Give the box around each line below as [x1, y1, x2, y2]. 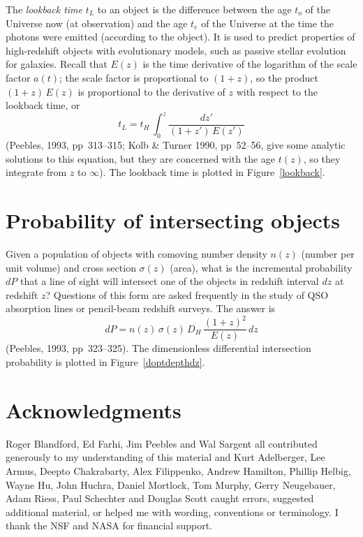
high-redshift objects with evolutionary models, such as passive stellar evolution [6, 43, 346, 57]
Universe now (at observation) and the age [6, 15, 188, 30]
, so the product [250, 70, 318, 84]
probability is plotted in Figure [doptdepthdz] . [6, 355, 205, 369]
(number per [301, 246, 355, 260]
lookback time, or [6, 98, 80, 112]
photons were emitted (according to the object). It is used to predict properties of [6, 29, 355, 44]
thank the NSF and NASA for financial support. [6, 518, 212, 533]
